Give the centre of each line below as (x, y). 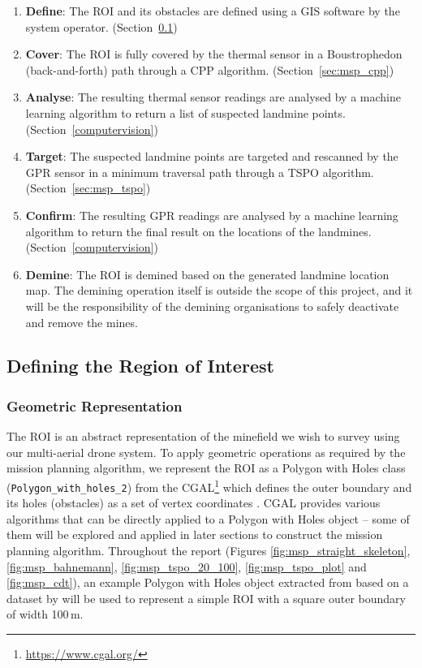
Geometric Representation (95, 405)
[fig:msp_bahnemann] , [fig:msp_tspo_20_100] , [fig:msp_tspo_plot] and (187, 566)
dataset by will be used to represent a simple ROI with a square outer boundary (206, 598)
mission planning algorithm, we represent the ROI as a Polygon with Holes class (206, 468)
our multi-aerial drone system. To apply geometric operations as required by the (206, 452)
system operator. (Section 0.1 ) (101, 26)
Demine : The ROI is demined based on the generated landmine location (207, 274)
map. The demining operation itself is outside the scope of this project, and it (219, 290)
